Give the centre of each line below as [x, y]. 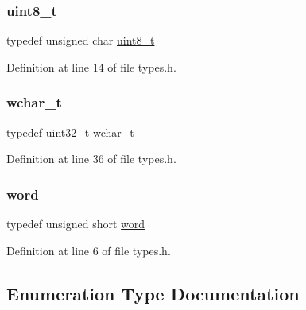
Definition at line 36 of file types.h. [91, 159]
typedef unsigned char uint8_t [81, 40]
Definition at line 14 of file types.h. [91, 66]
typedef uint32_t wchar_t [70, 132]
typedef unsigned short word [76, 224]
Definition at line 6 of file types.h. [89, 250]
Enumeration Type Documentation [153, 293]
